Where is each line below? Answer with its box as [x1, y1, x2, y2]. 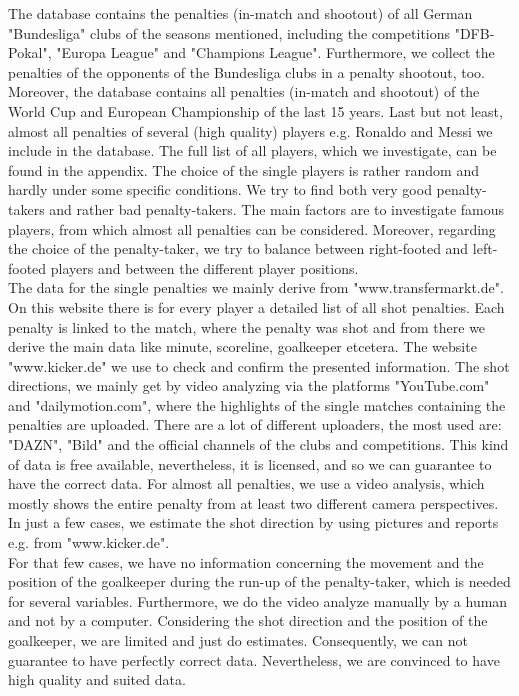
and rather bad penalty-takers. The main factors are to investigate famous [49, 198, 505, 219]
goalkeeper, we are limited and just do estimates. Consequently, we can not [8, 630, 469, 650]
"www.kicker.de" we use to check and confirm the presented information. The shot [8, 355, 510, 376]
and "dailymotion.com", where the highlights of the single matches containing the [8, 394, 506, 415]
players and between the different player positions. [50, 257, 359, 278]
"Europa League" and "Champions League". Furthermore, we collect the [56, 42, 495, 63]
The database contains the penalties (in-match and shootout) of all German [8, 3, 473, 23]
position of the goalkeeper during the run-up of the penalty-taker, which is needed [8, 571, 511, 592]
